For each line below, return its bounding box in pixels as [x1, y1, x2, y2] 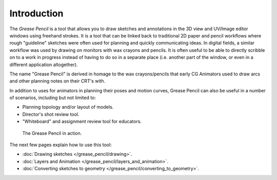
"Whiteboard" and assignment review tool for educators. [22, 118, 142, 125]
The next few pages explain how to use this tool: [9, 142, 112, 148]
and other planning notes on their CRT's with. [9, 78, 106, 84]
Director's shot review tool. [22, 111, 80, 117]
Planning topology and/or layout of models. [22, 104, 114, 110]
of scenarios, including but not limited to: [9, 95, 96, 101]
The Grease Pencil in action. [22, 130, 82, 136]
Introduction [9, 8, 64, 19]
